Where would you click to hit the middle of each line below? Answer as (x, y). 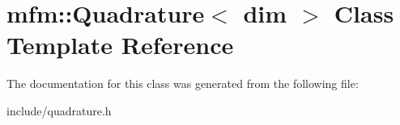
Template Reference (120, 45)
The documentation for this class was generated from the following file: (183, 83)
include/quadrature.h (59, 110)
